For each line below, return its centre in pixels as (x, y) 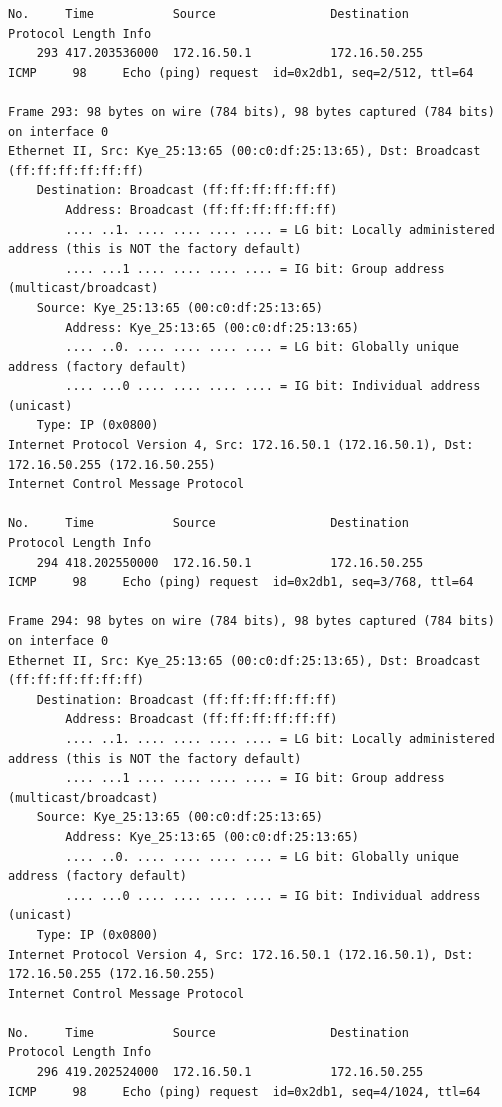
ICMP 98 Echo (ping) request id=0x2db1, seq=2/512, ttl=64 (241, 72)
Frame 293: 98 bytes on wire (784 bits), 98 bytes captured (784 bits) (251, 111)
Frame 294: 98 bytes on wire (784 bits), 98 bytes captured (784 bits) (251, 621)
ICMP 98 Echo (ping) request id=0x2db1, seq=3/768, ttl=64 (241, 582)
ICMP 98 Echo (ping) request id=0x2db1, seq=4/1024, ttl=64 (244, 1091)
